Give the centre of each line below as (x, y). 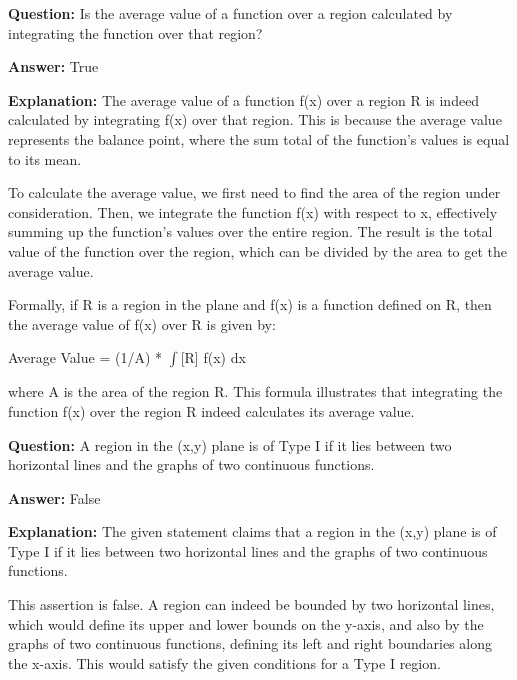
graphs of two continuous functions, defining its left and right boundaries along (250, 643)
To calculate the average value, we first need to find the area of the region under (254, 192)
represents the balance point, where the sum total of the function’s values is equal (259, 138)
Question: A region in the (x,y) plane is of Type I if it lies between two (230, 444)
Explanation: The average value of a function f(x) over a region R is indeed (244, 99)
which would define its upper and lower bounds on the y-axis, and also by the (246, 623)
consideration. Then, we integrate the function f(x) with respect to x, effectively (253, 211)
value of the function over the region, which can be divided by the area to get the (258, 250)
